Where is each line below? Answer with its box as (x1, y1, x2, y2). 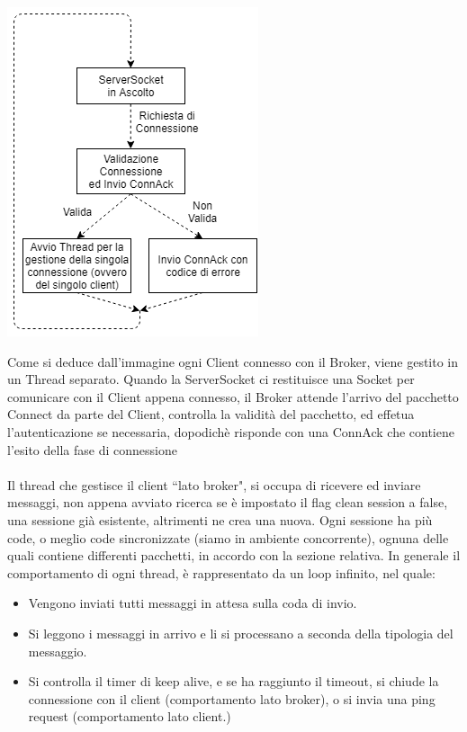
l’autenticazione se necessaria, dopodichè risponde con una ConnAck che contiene (7, 422, 454, 441)
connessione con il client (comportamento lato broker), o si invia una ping (28, 689, 436, 708)
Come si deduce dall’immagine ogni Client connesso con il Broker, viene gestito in (7, 352, 459, 370)
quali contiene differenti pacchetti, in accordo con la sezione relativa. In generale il (7, 546, 461, 565)
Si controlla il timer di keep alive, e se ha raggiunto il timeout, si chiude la (28, 672, 439, 691)
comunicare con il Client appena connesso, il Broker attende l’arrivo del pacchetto (7, 387, 459, 406)
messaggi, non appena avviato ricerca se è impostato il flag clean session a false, (7, 493, 448, 512)
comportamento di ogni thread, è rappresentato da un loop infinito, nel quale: (7, 563, 436, 582)
